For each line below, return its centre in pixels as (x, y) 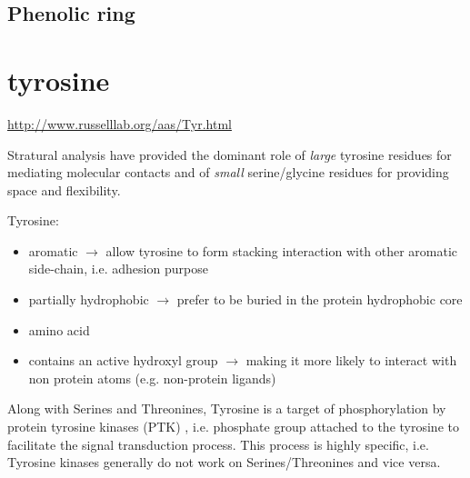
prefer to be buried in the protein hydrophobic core (320, 299)
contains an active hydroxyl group (123, 360)
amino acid (59, 329)
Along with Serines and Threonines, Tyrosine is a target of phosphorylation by (227, 408)
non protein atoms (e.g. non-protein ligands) (152, 378)
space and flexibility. (64, 189)
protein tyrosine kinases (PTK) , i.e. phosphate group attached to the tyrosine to (233, 427)
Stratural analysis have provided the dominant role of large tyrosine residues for (230, 154)
